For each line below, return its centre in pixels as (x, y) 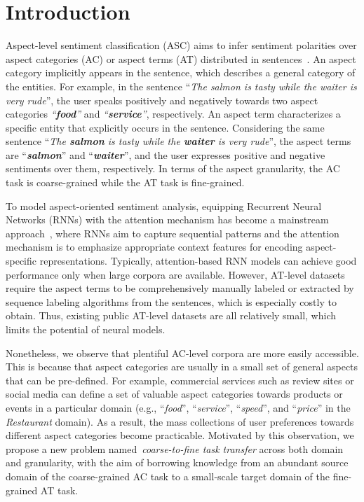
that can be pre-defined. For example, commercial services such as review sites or (180, 380)
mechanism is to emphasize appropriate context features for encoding (154, 247)
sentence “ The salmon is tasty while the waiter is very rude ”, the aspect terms (178, 141)
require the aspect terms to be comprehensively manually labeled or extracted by (180, 288)
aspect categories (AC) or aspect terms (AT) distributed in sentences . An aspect (181, 58)
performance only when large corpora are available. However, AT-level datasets (175, 274)
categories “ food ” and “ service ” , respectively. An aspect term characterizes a (173, 114)
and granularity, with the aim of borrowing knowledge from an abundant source (177, 462)
